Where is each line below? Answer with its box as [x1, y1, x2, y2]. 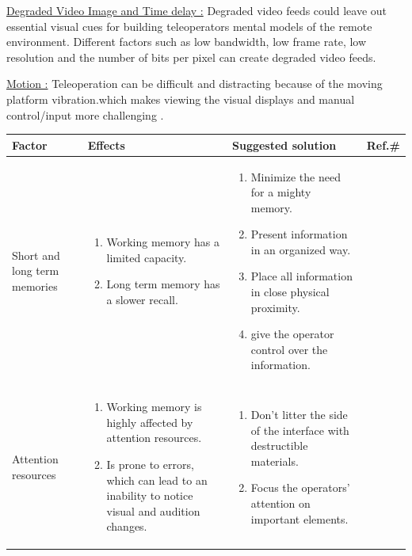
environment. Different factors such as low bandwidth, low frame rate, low [6, 33, 367, 50]
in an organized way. [250, 241, 351, 257]
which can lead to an [106, 471, 208, 488]
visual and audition [106, 502, 200, 519]
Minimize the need [250, 168, 341, 185]
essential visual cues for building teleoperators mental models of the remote [6, 17, 372, 34]
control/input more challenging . [6, 106, 164, 123]
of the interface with [250, 421, 349, 438]
